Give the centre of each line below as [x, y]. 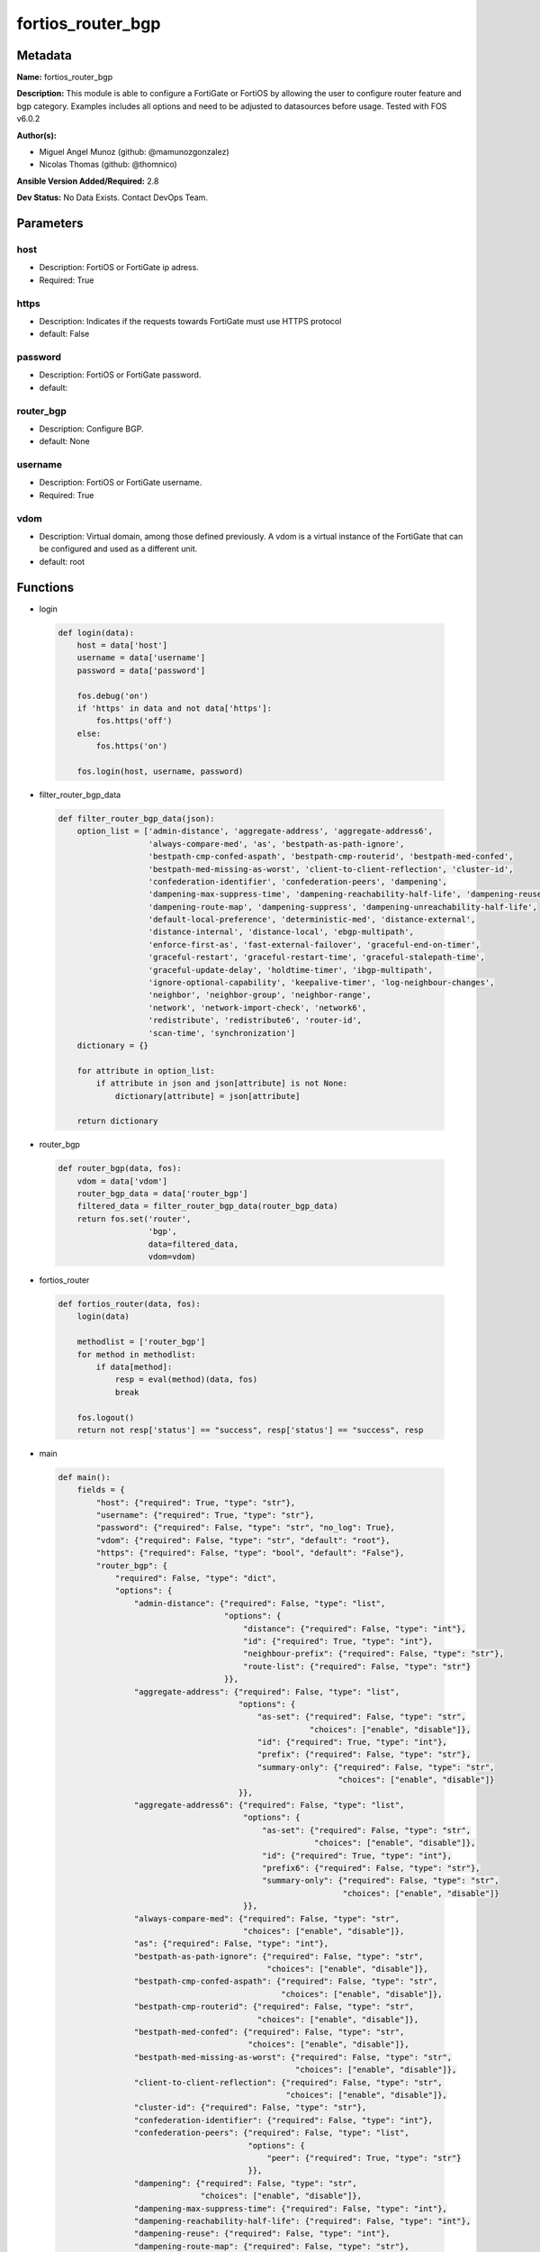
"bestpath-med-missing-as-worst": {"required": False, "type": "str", [293, 2057]
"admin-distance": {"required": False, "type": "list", [260, 1603]
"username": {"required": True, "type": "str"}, [205, 1515]
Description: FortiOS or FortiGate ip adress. [119, 268]
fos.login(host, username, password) [160, 771]
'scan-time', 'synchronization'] [222, 1033]
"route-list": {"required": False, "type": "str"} [357, 1666]
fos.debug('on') [112, 695]
